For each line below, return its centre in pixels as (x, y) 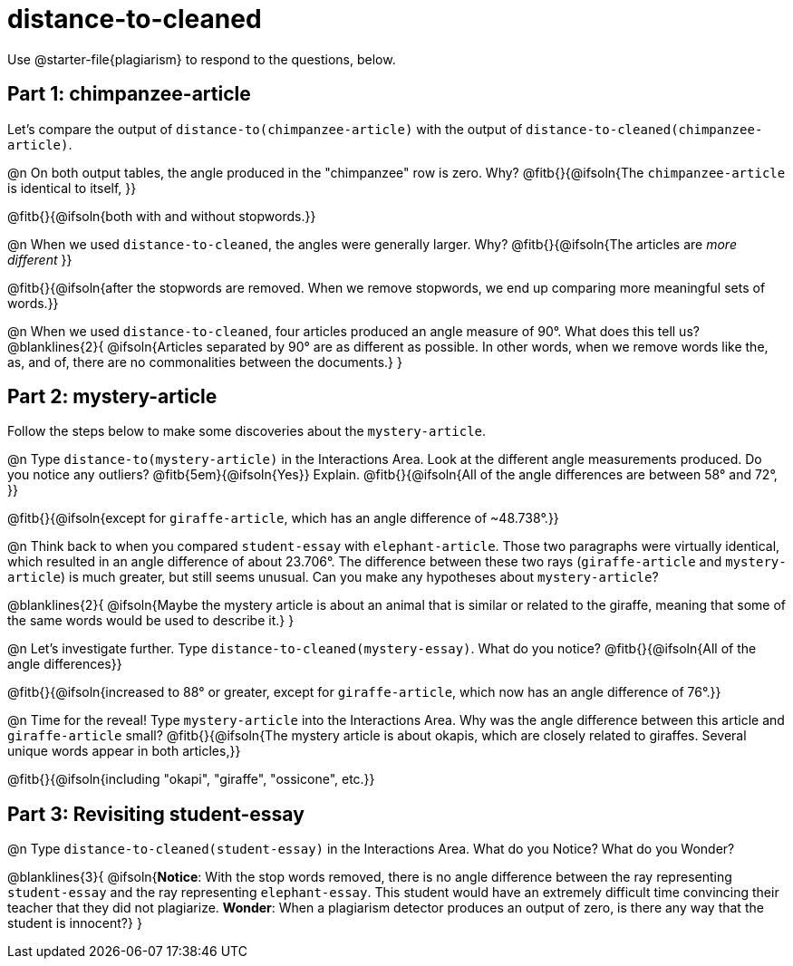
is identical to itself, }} (72, 188)
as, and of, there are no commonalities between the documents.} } (205, 362)
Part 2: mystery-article (112, 397)
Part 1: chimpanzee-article (129, 94)
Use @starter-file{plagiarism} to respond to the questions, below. (202, 59)
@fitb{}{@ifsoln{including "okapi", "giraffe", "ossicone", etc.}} (191, 779)
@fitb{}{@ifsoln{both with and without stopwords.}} (162, 216)
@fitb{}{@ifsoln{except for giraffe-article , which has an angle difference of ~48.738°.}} (283, 518)
